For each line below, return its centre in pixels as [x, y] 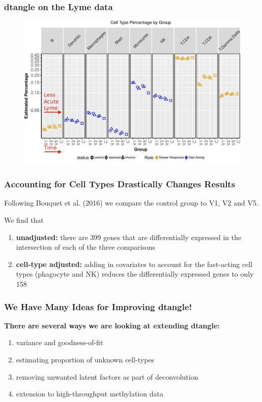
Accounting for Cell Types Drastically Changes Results [120, 184]
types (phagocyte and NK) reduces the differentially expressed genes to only [135, 274]
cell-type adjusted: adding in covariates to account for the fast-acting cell [134, 264]
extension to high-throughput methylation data [90, 394]
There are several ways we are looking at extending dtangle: [112, 325]
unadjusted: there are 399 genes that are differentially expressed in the [129, 237]
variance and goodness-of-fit [60, 342]
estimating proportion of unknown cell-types [85, 359]
